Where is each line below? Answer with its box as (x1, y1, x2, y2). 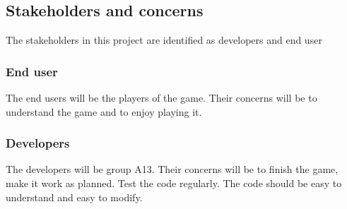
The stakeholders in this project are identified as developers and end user (6, 32, 322, 47)
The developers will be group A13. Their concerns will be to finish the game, (6, 162, 339, 177)
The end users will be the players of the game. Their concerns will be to (6, 90, 317, 105)
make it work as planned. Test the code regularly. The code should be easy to (6, 176, 342, 191)
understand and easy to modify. (6, 189, 143, 204)
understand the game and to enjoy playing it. (6, 104, 202, 119)
